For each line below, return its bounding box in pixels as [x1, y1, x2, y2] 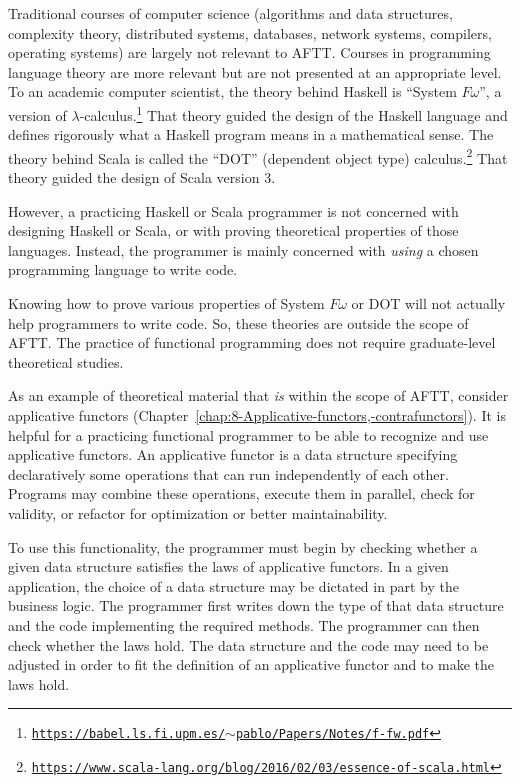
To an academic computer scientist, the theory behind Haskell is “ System [8, 81, 457, 102]
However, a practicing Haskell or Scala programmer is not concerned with [8, 200, 459, 221]
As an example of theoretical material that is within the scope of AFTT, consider [8, 385, 509, 406]
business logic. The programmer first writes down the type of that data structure [8, 595, 504, 616]
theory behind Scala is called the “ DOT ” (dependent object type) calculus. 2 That [8, 144, 508, 168]
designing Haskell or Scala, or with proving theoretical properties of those [8, 220, 459, 241]
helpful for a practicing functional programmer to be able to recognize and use [8, 424, 489, 445]
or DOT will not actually [351, 293, 506, 314]
